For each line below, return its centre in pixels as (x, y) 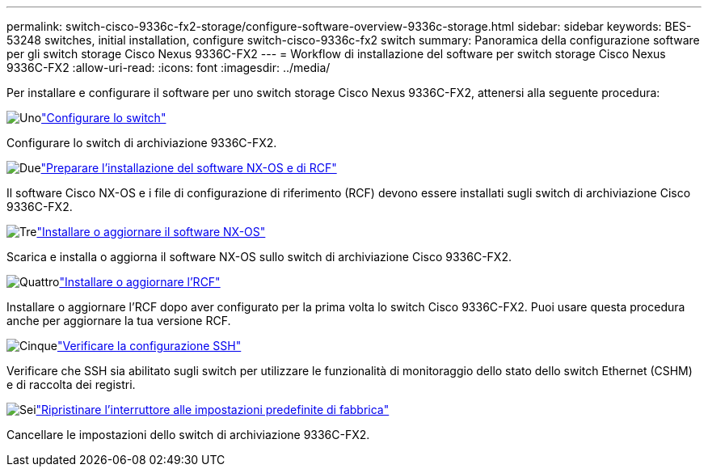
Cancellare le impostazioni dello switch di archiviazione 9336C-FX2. (188, 435)
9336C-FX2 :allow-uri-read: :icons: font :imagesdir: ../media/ (169, 68)
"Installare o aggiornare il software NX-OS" (151, 232)
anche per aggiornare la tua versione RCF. (119, 321)
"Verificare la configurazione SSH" (149, 346)
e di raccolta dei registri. (71, 384)
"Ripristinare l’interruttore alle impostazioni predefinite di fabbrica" (213, 410)
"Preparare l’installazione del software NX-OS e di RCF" (189, 168)
